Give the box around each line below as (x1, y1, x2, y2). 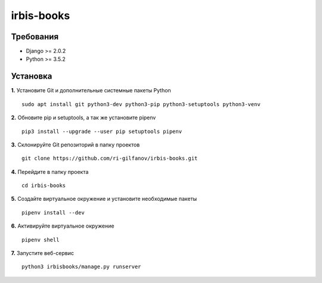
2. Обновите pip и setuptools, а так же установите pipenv (11, 114, 156, 122)
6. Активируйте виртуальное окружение (11, 222, 114, 229)
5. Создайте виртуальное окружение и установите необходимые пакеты (11, 195, 197, 203)
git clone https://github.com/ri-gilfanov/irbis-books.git (21, 155, 198, 162)
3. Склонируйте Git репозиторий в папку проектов (11, 141, 140, 148)
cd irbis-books (21, 182, 66, 189)
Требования (11, 32, 59, 42)
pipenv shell (21, 236, 60, 243)
